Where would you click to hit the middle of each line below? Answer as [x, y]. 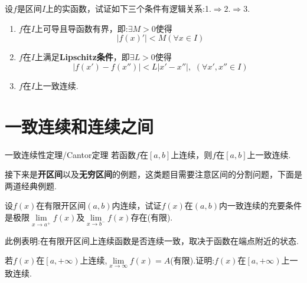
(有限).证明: [192, 260]
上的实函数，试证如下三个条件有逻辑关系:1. [128, 8]
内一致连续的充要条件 [260, 205]
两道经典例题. [31, 185]
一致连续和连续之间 [79, 126]
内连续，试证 [137, 205]
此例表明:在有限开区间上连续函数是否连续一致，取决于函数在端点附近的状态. [152, 240]
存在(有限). [152, 217]
